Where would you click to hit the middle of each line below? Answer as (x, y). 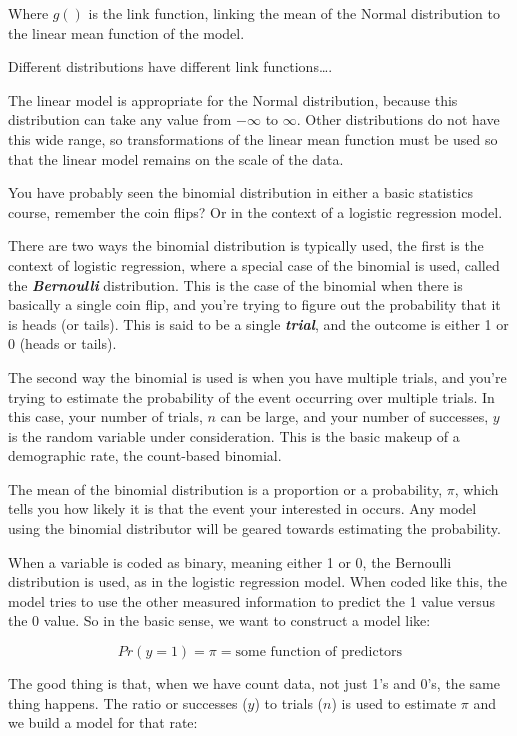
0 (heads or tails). (62, 343)
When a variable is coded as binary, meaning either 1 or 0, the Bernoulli (230, 561)
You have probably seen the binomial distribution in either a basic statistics (240, 192)
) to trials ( (289, 702)
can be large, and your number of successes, (354, 416)
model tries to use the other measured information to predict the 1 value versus (252, 600)
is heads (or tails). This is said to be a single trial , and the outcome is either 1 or (258, 323)
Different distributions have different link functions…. (170, 66)
